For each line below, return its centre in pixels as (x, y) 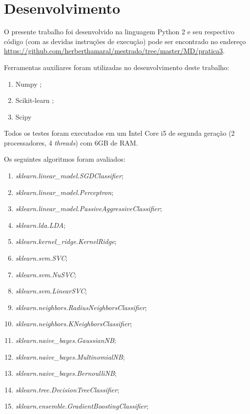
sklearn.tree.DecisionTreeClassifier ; (67, 389)
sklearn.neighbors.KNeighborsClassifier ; (74, 324)
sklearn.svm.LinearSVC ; (51, 291)
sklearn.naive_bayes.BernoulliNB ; (66, 373)
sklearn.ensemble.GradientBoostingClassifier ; (82, 406)
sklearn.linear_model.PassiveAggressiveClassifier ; (89, 208)
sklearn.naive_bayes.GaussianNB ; (66, 340)
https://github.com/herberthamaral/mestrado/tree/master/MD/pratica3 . (115, 51)
